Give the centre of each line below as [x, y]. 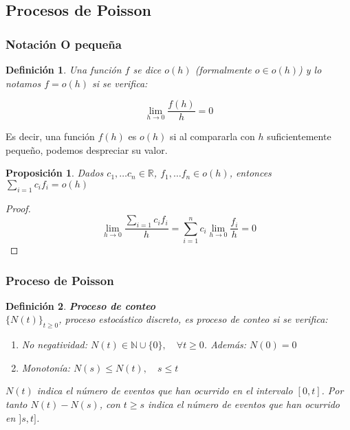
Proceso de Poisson [60, 280]
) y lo [310, 69]
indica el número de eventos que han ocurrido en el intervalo [165, 391]
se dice [147, 69]
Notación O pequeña [64, 44]
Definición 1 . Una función [64, 69]
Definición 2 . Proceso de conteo [81, 305]
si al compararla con [212, 136]
